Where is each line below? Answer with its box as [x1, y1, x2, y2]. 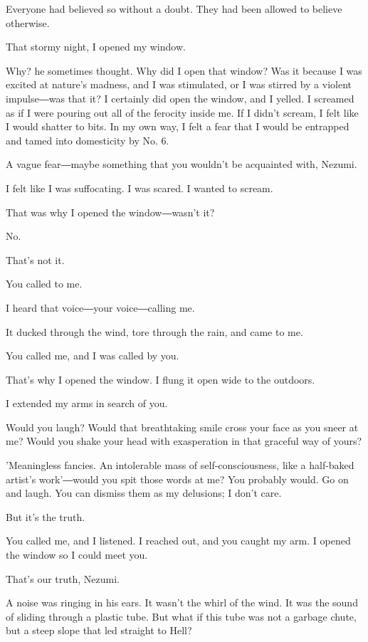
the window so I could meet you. [6, 547, 148, 562]
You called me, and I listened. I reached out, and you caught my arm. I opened [6, 533, 351, 548]
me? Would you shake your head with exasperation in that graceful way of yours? [6, 433, 362, 448]
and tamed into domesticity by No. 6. [6, 132, 169, 147]
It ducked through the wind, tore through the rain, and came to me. [6, 324, 303, 339]
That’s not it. [6, 252, 65, 267]
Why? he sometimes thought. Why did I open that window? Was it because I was [6, 63, 362, 78]
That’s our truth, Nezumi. [6, 571, 120, 586]
